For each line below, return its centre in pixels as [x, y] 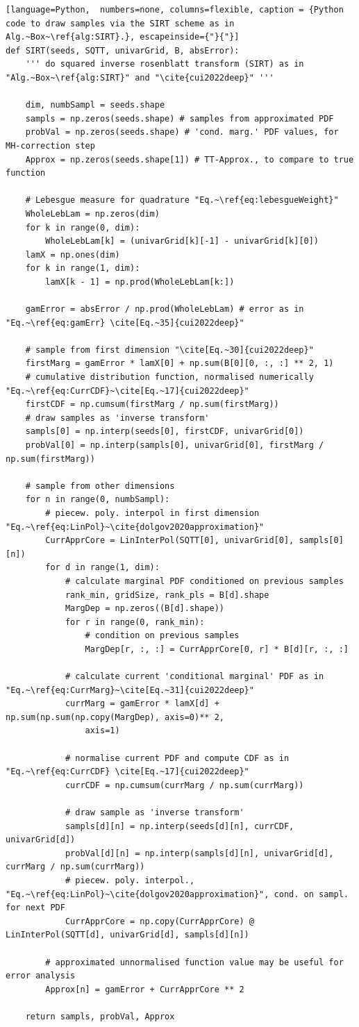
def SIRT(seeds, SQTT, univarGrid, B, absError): [123, 50]
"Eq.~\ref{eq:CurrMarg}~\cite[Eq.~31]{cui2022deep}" [130, 690]
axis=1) [102, 731]
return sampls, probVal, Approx [100, 1016]
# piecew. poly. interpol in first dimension [152, 513]
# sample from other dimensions [100, 486]
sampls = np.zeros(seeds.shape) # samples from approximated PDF [179, 118]
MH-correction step [50, 145]
